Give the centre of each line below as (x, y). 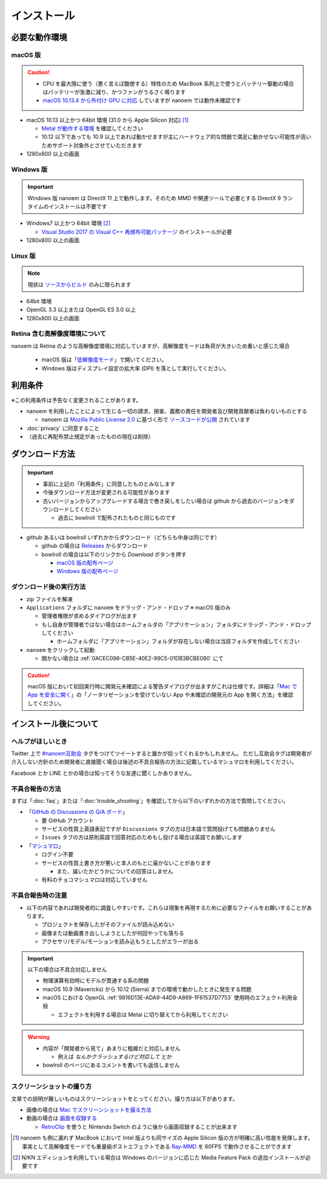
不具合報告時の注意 (39, 896)
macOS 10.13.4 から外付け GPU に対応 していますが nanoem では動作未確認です (142, 101)
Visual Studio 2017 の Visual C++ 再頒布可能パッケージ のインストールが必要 (137, 232)
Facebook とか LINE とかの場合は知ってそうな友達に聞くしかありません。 (103, 773)
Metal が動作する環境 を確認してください (92, 129)
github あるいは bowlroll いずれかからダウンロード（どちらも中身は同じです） (123, 537)
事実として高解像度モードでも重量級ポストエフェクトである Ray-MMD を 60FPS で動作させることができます (157, 1146)
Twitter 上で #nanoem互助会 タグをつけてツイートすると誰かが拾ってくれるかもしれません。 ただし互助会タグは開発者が (161, 753)
